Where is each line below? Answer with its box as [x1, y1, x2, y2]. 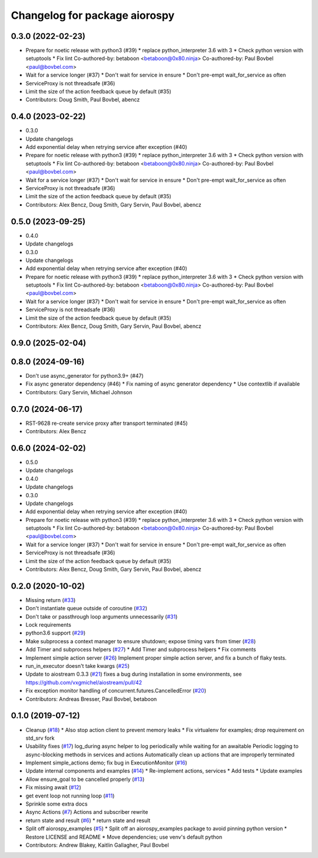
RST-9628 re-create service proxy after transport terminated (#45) [25, 420, 188, 427]
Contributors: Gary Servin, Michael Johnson [25, 388, 132, 395]
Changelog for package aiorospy [11, 9, 175, 22]
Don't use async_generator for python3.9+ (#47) [25, 372, 144, 379]
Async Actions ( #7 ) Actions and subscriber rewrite [25, 809, 148, 816]
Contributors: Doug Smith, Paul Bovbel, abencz [25, 96, 140, 103]
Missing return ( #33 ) [25, 596, 76, 603]
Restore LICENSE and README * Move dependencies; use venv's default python [25, 833, 223, 840]
